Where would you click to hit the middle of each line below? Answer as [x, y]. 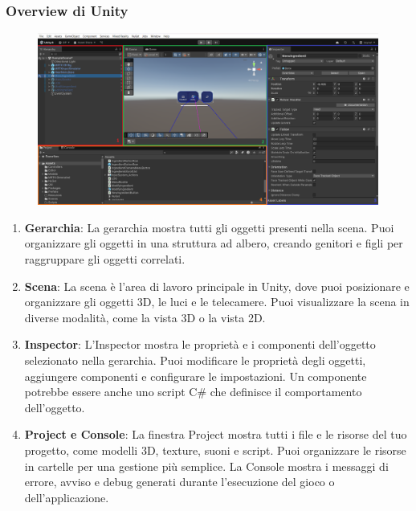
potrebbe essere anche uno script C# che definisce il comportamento [193, 392]
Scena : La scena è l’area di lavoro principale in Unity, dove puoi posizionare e [217, 286]
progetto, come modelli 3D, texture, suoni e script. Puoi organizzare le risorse [215, 450]
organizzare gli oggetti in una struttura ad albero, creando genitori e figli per [214, 243]
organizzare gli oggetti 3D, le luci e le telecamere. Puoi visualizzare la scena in [217, 302]
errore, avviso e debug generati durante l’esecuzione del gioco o [179, 482]
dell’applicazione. [67, 497]
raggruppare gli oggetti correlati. [105, 259]
